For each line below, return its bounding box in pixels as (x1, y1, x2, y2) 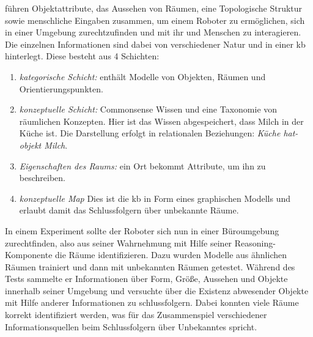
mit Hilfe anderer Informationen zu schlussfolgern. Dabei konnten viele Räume (5, 296, 299, 309)
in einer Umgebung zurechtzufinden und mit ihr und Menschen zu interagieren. (5, 26, 301, 39)
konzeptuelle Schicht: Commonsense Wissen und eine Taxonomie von (19, 103, 278, 116)
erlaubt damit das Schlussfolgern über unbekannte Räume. (19, 204, 239, 217)
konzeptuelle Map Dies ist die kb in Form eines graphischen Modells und (19, 191, 291, 204)
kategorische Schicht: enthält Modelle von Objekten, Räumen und (19, 70, 266, 83)
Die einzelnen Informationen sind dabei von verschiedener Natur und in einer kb (5, 37, 306, 50)
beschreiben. (19, 171, 65, 184)
